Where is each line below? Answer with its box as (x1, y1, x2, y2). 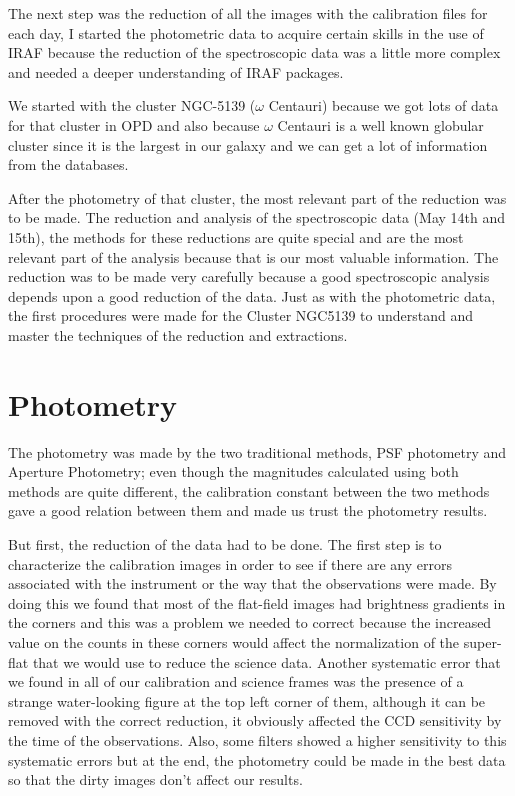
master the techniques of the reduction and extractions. (8, 324, 348, 345)
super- (463, 631, 502, 652)
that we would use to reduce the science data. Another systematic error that (32, 651, 501, 672)
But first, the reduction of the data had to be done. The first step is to (8, 534, 442, 554)
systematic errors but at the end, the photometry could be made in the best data (8, 749, 506, 770)
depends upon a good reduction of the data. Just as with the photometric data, (8, 285, 496, 306)
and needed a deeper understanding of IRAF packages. (8, 61, 344, 82)
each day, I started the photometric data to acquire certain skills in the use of (8, 22, 484, 43)
